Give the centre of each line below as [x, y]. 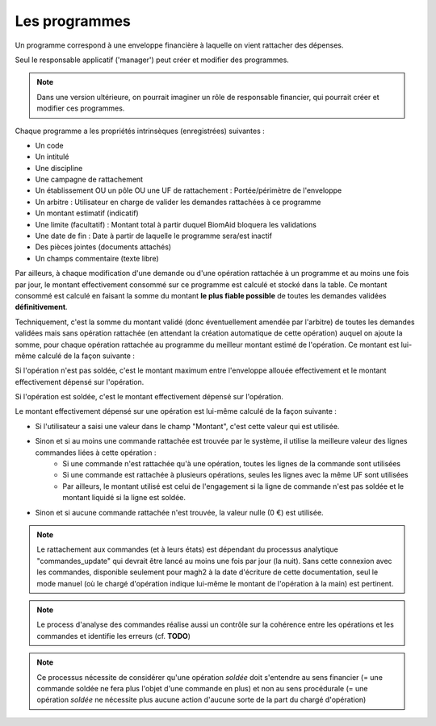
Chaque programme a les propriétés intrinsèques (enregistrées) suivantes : [140, 131]
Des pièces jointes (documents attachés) [103, 247]
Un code [49, 145]
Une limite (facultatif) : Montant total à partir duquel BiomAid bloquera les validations [176, 224]
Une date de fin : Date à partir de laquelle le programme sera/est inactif [153, 236]
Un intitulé [52, 156]
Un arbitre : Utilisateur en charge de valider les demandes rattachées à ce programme [178, 202]
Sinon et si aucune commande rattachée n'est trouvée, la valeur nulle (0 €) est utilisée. [179, 512]
